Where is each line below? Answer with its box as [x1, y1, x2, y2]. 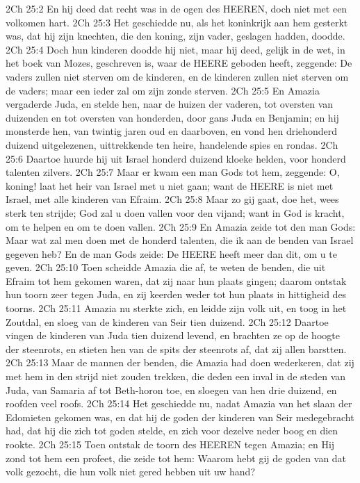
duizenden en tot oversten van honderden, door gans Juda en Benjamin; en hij [6, 110, 339, 124]
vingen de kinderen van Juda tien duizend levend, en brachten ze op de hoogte [6, 328, 340, 343]
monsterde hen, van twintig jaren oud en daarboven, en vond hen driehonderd [6, 124, 338, 138]
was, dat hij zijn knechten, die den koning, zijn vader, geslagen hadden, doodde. [6, 28, 345, 43]
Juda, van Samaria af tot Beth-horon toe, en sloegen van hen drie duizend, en [6, 382, 337, 397]
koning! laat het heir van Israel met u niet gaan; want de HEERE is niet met [6, 178, 334, 193]
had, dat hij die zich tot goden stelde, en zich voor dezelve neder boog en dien [6, 423, 338, 438]
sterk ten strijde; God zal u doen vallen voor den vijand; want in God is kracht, [6, 205, 345, 220]
